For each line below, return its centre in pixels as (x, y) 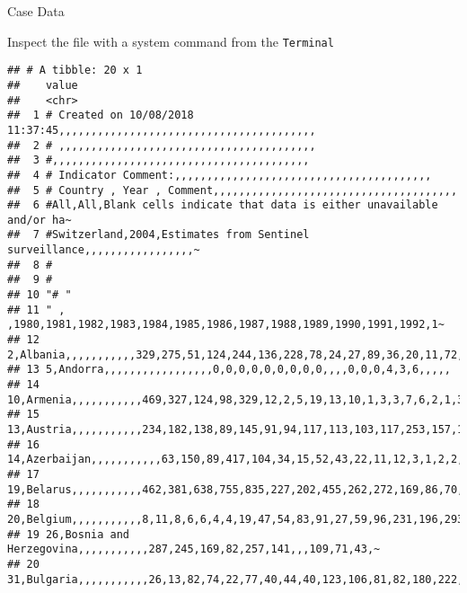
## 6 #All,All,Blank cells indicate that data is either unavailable (223, 205)
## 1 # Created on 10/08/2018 (101, 115)
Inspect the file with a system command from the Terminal (171, 41)
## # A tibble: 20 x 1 (75, 71)
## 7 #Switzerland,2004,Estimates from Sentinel (159, 235)
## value (43, 85)
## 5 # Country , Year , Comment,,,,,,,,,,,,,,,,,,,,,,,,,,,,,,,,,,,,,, (233, 190)
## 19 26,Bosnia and (69, 534)
